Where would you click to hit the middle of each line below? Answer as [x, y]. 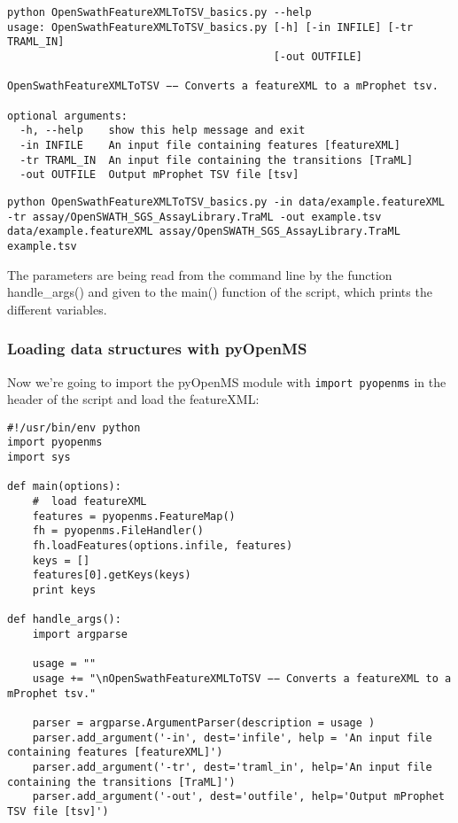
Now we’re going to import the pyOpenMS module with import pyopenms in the [227, 381]
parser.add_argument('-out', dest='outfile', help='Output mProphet [238, 797]
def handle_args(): [64, 620]
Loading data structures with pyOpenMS [157, 349]
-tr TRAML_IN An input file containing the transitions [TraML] [217, 160]
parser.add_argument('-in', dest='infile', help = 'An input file [232, 738]
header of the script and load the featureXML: [133, 399]
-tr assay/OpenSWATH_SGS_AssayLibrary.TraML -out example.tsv [194, 217]
